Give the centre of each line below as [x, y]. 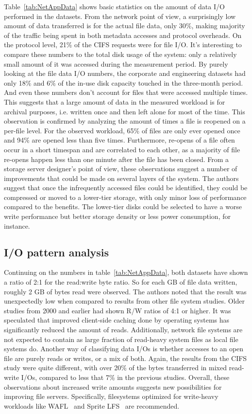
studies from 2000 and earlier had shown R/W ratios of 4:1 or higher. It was [118, 310]
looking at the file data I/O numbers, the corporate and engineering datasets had [125, 73]
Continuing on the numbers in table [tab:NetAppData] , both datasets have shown [126, 272]
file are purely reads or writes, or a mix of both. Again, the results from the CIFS [126, 358]
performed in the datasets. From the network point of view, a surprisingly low [120, 16]
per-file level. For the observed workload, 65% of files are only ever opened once [122, 130]
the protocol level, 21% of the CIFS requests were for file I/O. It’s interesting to [123, 45]
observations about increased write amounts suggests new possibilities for [113, 387]
